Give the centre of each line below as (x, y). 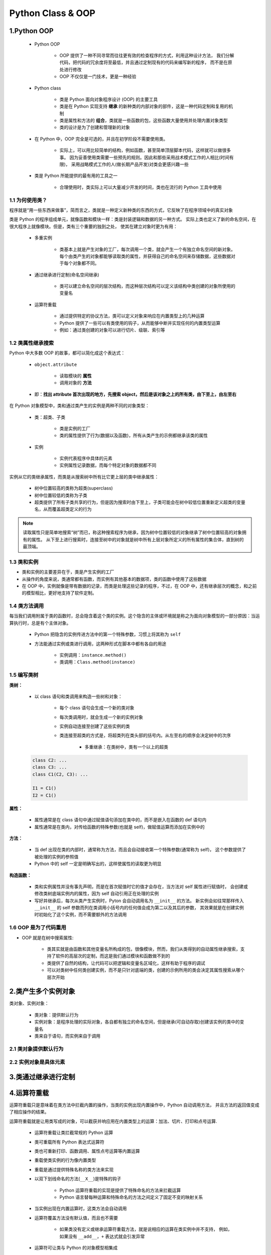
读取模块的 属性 (76, 375)
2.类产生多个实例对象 (42, 991)
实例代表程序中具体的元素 (86, 458)
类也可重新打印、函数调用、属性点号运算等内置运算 (87, 1151)
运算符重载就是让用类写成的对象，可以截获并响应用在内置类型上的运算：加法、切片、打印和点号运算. (113, 1121)
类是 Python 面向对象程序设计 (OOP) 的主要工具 (109, 99)
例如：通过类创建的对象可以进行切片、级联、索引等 (112, 330)
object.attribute (56, 364)
